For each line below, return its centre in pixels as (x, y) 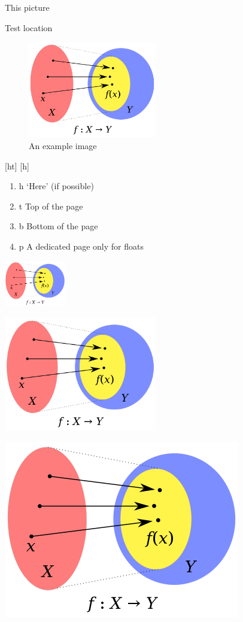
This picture (27, 7)
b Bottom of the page (58, 226)
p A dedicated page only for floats (81, 246)
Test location (29, 27)
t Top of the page (51, 206)
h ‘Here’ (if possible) (56, 186)
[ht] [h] (17, 166)
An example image (63, 146)
